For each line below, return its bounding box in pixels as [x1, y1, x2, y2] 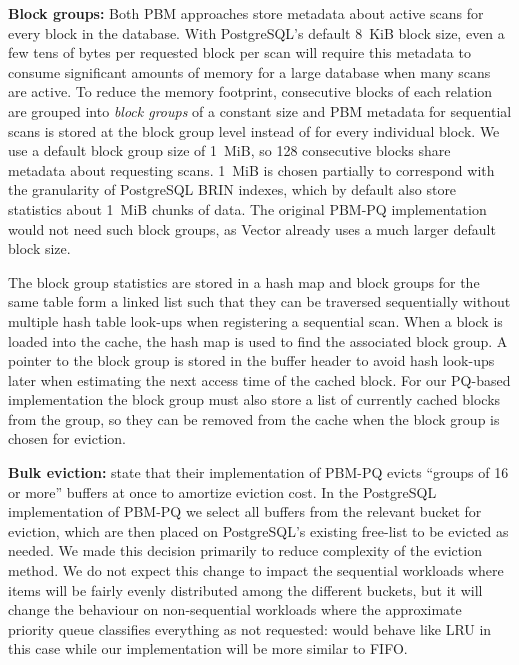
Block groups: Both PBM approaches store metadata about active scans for [8, 3, 484, 23]
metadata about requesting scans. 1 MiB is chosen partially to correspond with [8, 159, 495, 180]
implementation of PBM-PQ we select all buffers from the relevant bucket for [8, 501, 482, 522]
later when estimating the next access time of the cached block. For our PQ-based [8, 369, 511, 390]
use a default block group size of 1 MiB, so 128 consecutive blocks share [8, 140, 451, 161]
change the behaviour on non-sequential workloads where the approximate [8, 599, 462, 620]
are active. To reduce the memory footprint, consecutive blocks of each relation [8, 81, 493, 102]
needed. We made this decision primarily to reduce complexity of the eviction [8, 540, 482, 561]
